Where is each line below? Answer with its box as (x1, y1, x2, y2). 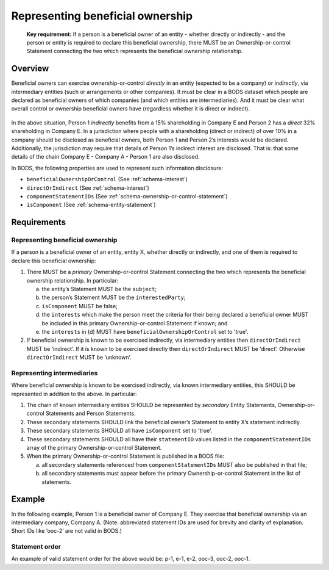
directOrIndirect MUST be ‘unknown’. (26, 354, 132, 361)
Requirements (11, 217, 66, 228)
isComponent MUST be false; (41, 302, 118, 309)
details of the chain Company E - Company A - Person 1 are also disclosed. (11, 153, 200, 161)
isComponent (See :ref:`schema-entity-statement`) (26, 201, 156, 209)
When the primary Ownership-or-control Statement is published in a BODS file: (26, 452, 225, 460)
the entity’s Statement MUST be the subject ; (41, 286, 157, 293)
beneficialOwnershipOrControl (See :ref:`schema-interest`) (26, 176, 188, 183)
